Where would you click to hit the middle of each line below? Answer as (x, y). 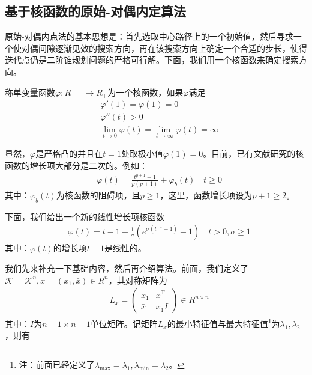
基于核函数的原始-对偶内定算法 (96, 11)
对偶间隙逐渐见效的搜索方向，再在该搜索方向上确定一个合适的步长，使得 (164, 48)
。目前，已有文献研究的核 (253, 154)
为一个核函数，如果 (145, 92)
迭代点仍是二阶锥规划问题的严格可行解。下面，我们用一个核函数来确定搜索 (152, 60)
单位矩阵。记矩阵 (124, 323)
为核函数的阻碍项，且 (98, 194)
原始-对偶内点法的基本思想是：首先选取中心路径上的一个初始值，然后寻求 (149, 36)
